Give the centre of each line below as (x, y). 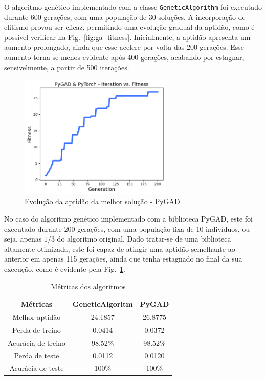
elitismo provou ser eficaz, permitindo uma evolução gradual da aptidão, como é (129, 27)
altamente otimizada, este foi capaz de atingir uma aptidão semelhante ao (120, 248)
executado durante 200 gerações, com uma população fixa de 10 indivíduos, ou (127, 228)
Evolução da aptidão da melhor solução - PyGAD (102, 201)
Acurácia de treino (37, 342)
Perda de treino (37, 329)
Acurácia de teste (37, 368)
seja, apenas (23, 239)
